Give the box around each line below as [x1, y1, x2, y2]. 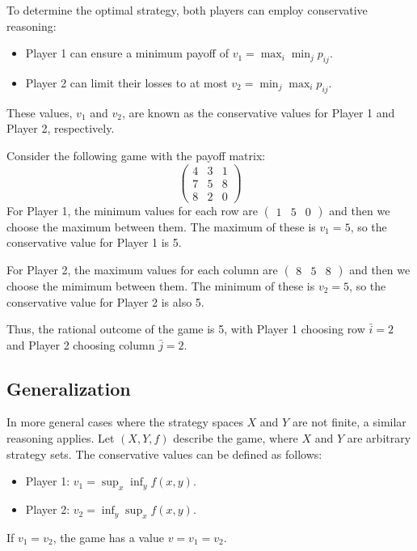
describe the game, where [173, 430, 298, 447]
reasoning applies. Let [6, 430, 115, 447]
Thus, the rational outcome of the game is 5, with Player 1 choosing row [6, 320, 365, 337]
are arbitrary [347, 430, 411, 447]
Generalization [6, 375, 131, 401]
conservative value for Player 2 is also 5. [6, 293, 204, 310]
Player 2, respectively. [6, 120, 115, 137]
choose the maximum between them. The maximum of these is [6, 218, 316, 235]
